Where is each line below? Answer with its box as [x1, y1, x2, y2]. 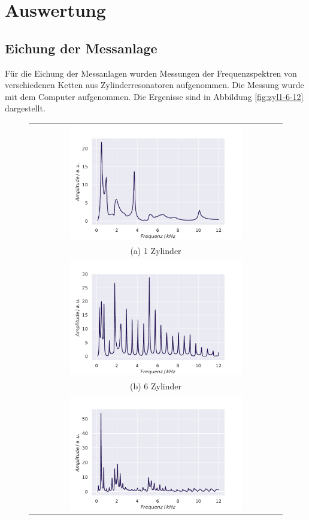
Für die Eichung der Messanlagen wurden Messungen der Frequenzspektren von [5, 66, 297, 79]
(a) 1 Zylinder [130, 244, 181, 256]
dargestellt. [5, 102, 46, 114]
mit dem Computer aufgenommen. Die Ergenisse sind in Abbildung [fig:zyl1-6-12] [5, 90, 304, 102]
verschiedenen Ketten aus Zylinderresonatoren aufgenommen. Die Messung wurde [5, 78, 304, 91]
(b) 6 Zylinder [129, 379, 181, 392]
